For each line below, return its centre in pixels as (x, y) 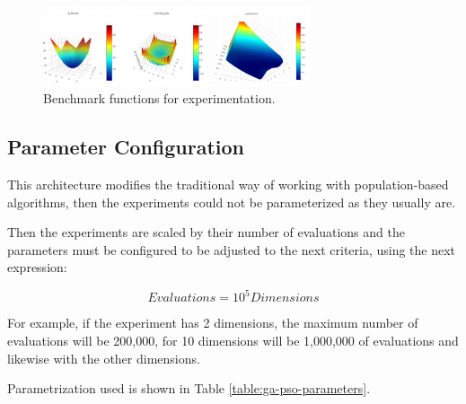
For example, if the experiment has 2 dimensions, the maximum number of (213, 323)
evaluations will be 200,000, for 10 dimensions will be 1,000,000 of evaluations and (233, 340)
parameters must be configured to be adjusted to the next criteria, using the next (232, 249)
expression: (37, 267)
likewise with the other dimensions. (104, 358)
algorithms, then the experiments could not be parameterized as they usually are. (232, 202)
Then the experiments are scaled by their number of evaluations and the (206, 232)
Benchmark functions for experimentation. (159, 98)
